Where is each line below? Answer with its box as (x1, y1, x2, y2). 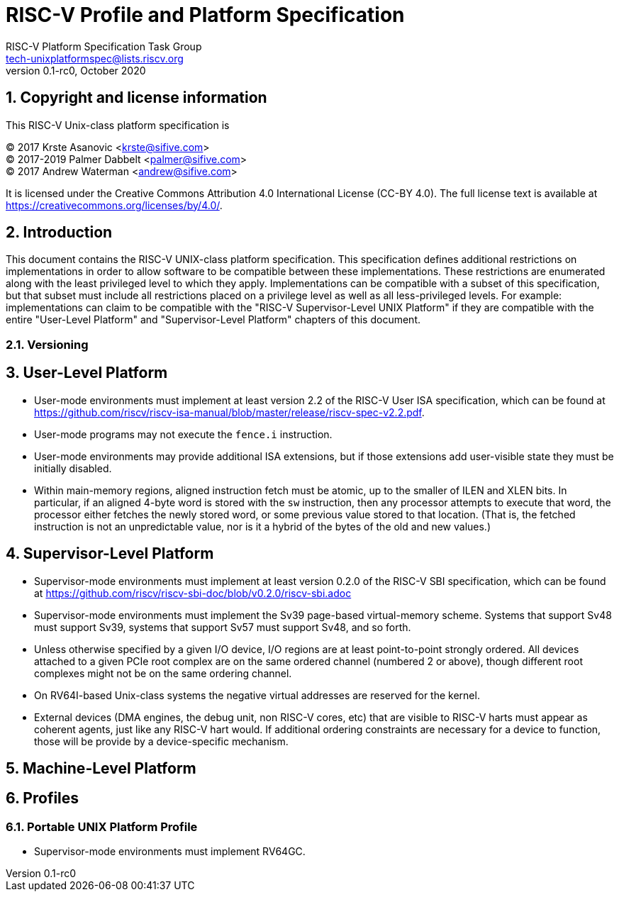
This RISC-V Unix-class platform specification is (6, 118, 230, 131)
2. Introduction (6, 223, 113, 242)
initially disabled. (34, 462, 112, 474)
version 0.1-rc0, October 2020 (6, 64, 146, 77)
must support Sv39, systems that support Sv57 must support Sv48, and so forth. (34, 620, 411, 633)
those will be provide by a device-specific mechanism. (34, 735, 289, 747)
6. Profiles (6, 789, 79, 808)
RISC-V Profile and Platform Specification (6, 3, 405, 27)
